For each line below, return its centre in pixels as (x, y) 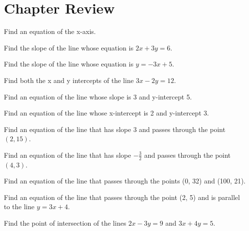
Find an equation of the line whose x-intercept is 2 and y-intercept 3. (107, 113)
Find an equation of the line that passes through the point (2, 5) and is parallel (122, 197)
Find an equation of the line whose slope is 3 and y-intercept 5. (98, 96)
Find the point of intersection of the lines (65, 223)
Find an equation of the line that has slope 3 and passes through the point (115, 129)
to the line (19, 206)
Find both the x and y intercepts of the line (69, 80)
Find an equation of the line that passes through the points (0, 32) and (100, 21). (125, 181)
